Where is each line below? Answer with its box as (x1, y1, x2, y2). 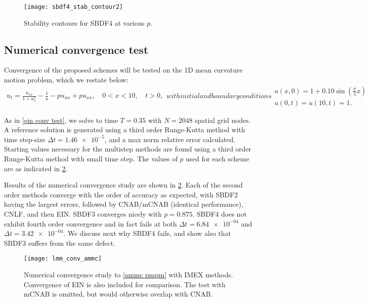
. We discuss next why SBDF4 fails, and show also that (63, 228, 231, 238)
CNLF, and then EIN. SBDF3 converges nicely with (4, 209, 162, 219)
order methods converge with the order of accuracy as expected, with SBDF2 (4, 189, 238, 199)
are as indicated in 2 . (4, 163, 68, 173)
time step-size (4, 134, 46, 144)
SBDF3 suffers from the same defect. (4, 237, 115, 248)
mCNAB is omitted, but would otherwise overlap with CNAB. (24, 289, 213, 299)
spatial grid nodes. (194, 114, 251, 125)
